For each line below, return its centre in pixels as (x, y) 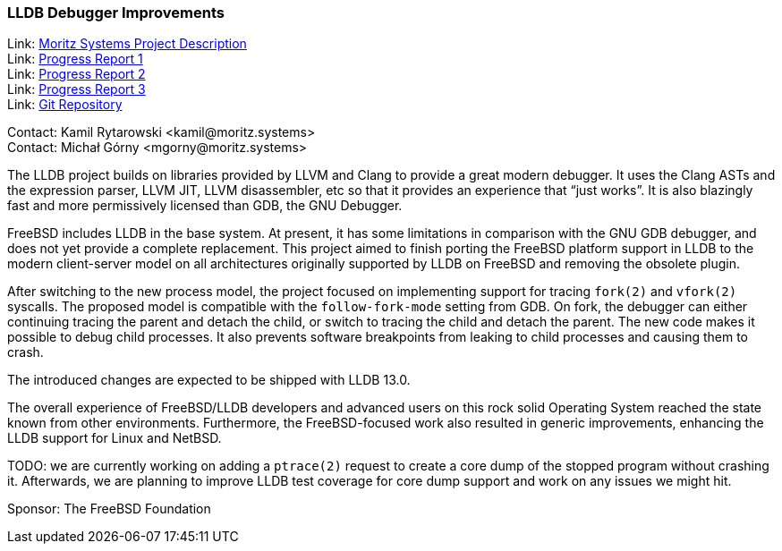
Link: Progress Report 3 (76, 89)
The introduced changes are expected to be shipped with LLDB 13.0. (209, 380)
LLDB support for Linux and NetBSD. (115, 438)
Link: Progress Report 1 (75, 59)
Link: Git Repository (65, 105)
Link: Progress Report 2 (76, 74)
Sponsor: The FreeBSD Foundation (109, 509)
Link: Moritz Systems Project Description (127, 44)
